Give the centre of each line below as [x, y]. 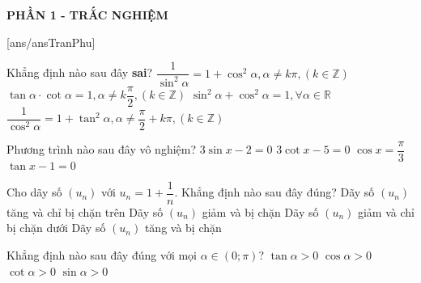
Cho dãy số [34, 192]
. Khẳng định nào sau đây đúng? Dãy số [274, 192]
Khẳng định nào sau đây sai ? [80, 72]
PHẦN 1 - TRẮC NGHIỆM [87, 15]
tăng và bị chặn [183, 228]
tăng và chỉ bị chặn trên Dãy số [85, 211]
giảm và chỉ [386, 211]
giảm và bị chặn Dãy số [260, 211]
